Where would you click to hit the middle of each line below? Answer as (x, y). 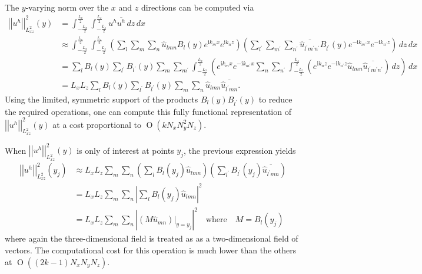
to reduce (275, 99)
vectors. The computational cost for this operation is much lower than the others (151, 250)
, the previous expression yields (240, 150)
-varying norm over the (67, 7)
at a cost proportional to (97, 124)
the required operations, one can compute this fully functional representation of (148, 111)
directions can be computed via (197, 7)
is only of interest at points (125, 150)
